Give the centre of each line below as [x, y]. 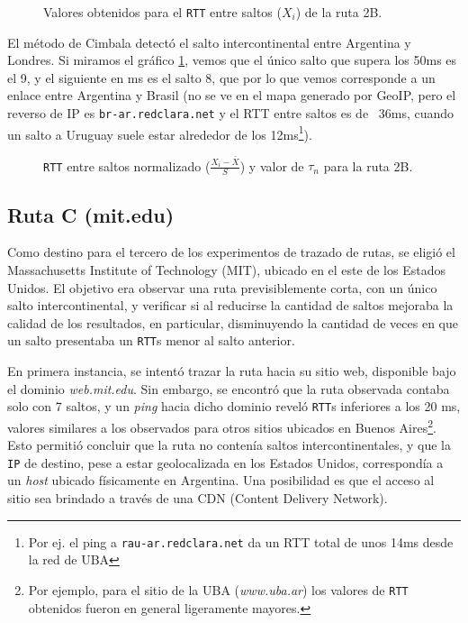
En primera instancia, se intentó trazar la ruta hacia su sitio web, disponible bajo [232, 371]
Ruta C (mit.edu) [91, 214]
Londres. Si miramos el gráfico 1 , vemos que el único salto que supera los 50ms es [232, 60]
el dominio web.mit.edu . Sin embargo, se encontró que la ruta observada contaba [229, 388]
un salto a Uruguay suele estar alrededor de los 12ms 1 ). [160, 133]
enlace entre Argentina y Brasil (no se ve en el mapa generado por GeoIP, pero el [232, 95]
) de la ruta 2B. [339, 12]
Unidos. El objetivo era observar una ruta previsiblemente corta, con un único [222, 287]
